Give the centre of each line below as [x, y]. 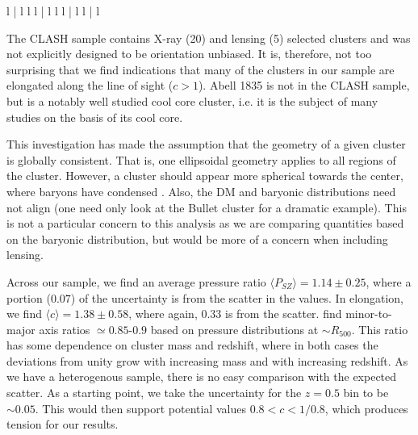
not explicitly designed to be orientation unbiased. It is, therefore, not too [189, 54]
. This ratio [380, 329]
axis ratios [65, 329]
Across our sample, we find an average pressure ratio [136, 281]
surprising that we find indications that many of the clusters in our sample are [201, 69]
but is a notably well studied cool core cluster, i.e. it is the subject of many [192, 100]
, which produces [366, 408]
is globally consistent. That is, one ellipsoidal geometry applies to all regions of [201, 159]
